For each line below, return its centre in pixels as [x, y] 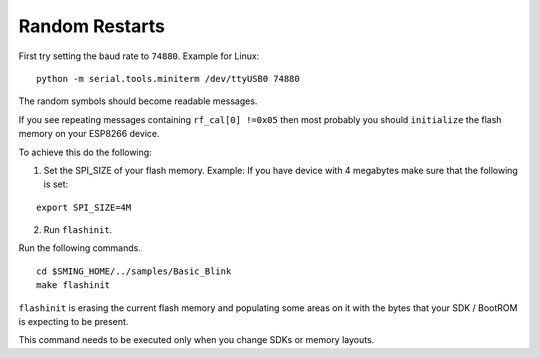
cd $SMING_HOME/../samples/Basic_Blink [134, 271]
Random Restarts [91, 26]
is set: [56, 184]
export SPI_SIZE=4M [84, 207]
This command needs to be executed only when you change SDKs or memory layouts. [196, 340]
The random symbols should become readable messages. [138, 101]
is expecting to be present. [73, 322]
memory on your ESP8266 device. [89, 134]
